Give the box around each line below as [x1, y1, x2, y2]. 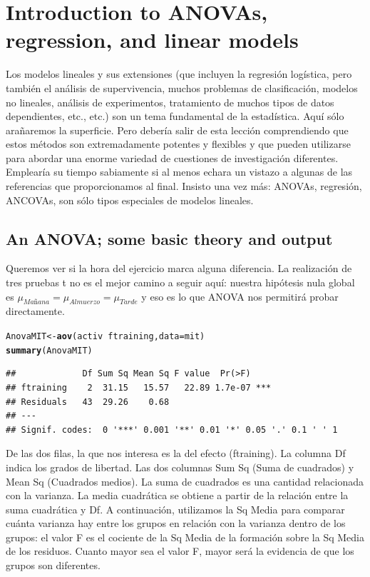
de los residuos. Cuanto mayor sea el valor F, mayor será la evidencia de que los [6, 543, 354, 558]
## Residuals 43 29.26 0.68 [6, 396, 170, 407]
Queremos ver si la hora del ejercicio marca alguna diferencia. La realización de [6, 261, 352, 276]
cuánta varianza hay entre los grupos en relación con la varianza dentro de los [6, 516, 346, 531]
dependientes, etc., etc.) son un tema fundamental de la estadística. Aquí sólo [6, 109, 344, 124]
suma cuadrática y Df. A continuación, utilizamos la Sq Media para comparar [6, 501, 345, 516]
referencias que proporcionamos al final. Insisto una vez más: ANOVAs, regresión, [6, 179, 362, 194]
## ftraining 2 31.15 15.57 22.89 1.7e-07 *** [6, 382, 272, 393]
